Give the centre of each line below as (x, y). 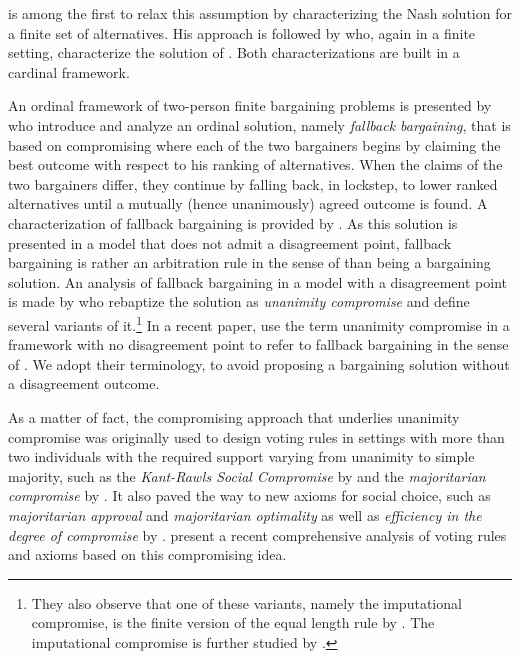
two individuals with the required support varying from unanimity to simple (241, 456)
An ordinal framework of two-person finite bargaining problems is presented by (250, 105)
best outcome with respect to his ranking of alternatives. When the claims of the (255, 164)
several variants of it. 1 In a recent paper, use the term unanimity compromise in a (259, 323)
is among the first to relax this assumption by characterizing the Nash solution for (260, 13)
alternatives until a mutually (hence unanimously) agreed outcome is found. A (248, 203)
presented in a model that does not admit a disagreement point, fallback (230, 242)
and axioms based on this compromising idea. (147, 554)
